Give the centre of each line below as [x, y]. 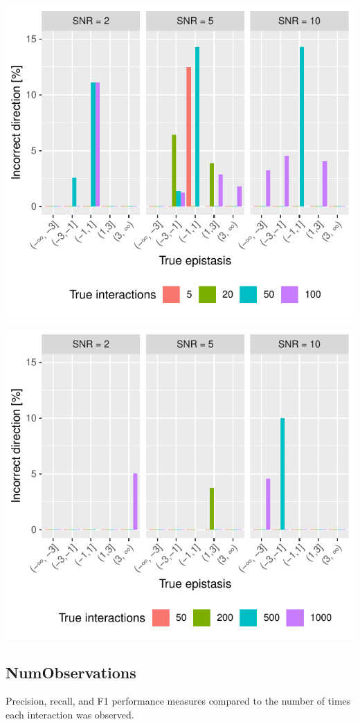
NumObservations [71, 672]
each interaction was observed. [70, 714]
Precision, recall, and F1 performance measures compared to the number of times [178, 701]
